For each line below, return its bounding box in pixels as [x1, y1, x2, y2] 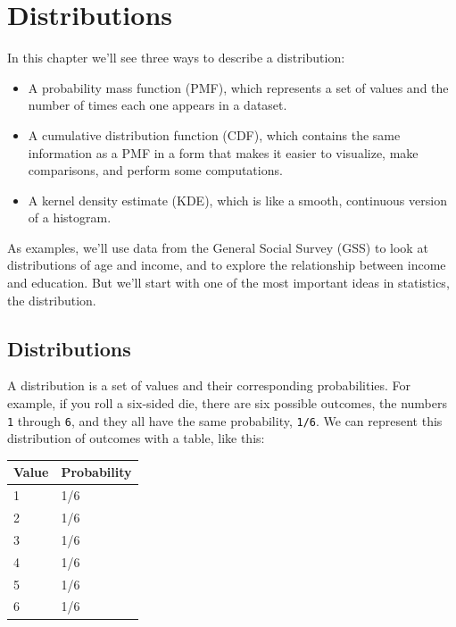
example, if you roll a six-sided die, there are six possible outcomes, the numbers [7, 394, 447, 413]
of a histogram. [28, 208, 112, 227]
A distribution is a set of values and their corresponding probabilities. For [7, 376, 411, 395]
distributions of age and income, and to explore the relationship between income [7, 255, 446, 274]
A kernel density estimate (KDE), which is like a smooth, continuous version [28, 190, 447, 209]
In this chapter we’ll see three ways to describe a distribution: [7, 48, 345, 67]
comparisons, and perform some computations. [28, 161, 283, 180]
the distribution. [7, 290, 96, 309]
